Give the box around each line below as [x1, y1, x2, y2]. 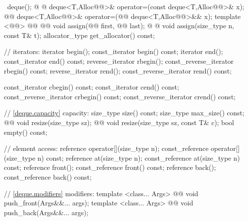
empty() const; [4, 127, 48, 137]
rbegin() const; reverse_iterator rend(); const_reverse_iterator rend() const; [4, 65, 232, 75]
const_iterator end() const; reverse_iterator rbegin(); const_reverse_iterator [4, 55, 234, 66]
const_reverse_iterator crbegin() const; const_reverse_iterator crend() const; [4, 91, 236, 101]
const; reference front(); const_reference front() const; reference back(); [4, 162, 216, 172]
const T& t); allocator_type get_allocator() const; [4, 30, 155, 40]
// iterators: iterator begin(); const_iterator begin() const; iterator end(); [4, 46, 223, 56]
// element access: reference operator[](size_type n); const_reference [4, 143, 209, 153]
